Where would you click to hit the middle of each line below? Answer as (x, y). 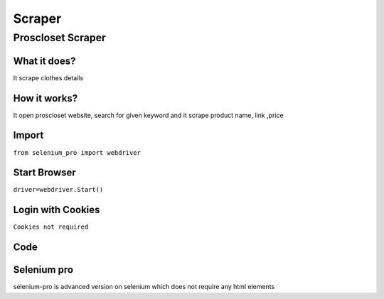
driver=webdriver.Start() (58, 190)
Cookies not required (51, 227)
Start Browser (44, 173)
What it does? (44, 61)
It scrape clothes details (48, 77)
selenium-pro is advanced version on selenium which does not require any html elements (144, 287)
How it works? (46, 98)
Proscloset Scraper (59, 38)
